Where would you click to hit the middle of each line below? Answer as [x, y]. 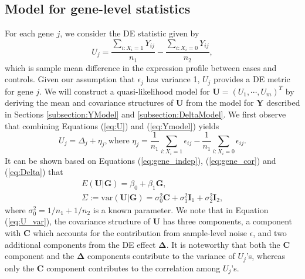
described [283, 102]
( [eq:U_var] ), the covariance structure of [77, 221]
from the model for [220, 102]
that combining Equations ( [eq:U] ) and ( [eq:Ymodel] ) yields [112, 125]
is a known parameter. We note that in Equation [181, 209]
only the [20, 268]
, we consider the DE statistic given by [130, 33]
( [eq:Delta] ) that [34, 172]
